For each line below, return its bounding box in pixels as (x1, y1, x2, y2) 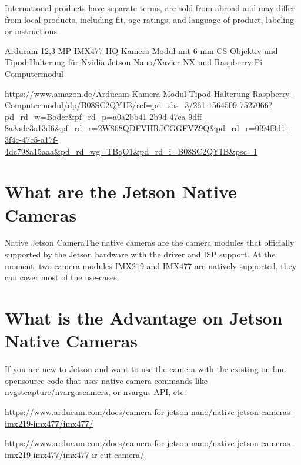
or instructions (5, 25, 57, 37)
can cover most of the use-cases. (5, 271, 119, 283)
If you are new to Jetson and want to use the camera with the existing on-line (5, 363, 286, 375)
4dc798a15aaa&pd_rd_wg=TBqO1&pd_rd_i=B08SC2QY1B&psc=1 (5, 145, 257, 157)
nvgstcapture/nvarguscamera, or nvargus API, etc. (5, 386, 186, 398)
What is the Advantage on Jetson (5, 306, 283, 329)
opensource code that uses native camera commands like (5, 374, 208, 386)
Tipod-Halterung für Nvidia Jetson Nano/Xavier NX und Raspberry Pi (5, 56, 263, 68)
